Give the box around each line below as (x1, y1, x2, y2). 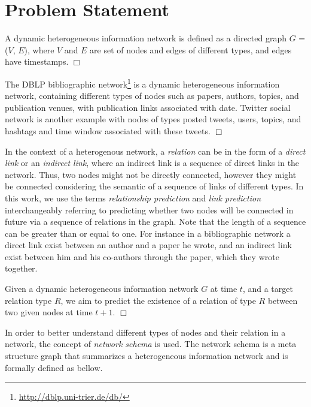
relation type (5, 294, 52, 306)
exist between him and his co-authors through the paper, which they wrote (5, 250, 279, 263)
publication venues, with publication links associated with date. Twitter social (5, 101, 291, 113)
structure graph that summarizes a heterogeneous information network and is (5, 349, 288, 362)
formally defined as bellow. (5, 361, 103, 373)
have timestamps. (5, 55, 69, 68)
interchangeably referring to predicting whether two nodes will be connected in (5, 203, 294, 216)
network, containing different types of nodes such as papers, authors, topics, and (5, 89, 299, 102)
